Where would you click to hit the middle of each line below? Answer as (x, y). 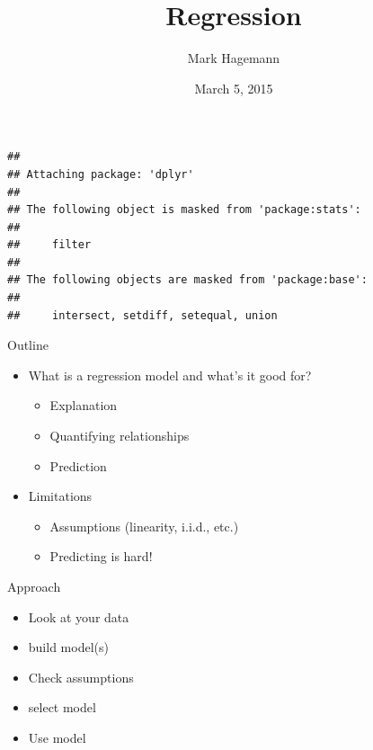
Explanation (84, 405)
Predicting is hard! (101, 556)
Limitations (60, 496)
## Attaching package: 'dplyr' (101, 174)
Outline (28, 345)
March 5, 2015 (234, 88)
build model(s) (68, 647)
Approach (34, 586)
